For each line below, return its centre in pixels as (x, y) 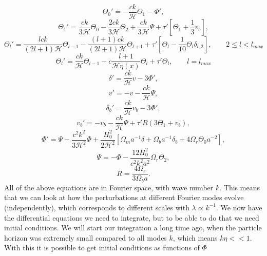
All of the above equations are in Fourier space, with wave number (109, 187)
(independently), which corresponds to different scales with (97, 207)
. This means (240, 187)
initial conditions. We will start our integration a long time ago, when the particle (133, 228)
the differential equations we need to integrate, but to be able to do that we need (132, 217)
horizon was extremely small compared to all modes (85, 237)
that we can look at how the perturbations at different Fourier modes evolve (124, 197)
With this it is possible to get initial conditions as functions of (102, 248)
